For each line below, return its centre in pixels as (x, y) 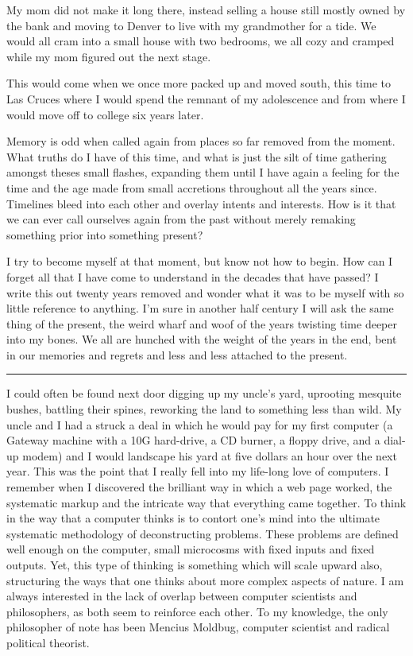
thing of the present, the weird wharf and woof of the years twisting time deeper (202, 323)
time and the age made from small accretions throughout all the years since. (192, 187)
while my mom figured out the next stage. (109, 56)
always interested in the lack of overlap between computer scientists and (182, 596)
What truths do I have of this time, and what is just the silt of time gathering (197, 156)
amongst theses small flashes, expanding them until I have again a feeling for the (203, 172)
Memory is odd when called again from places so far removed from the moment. (201, 141)
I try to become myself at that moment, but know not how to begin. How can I (200, 261)
